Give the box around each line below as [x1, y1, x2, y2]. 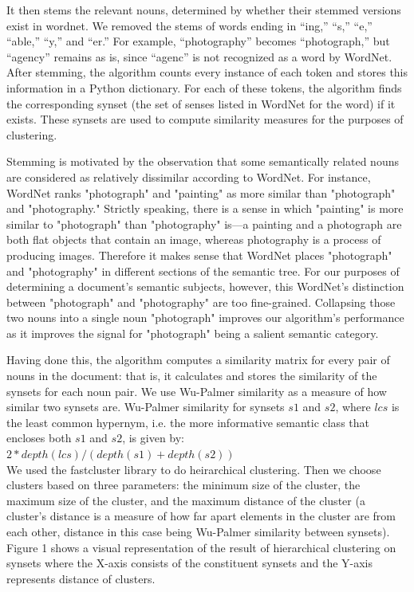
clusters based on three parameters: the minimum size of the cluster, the [6, 476, 361, 493]
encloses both [6, 429, 72, 446]
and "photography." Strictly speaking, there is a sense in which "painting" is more [6, 200, 404, 217]
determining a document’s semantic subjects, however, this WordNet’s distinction [6, 278, 404, 295]
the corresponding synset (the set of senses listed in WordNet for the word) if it [6, 95, 396, 112]
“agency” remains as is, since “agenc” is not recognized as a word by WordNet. [6, 48, 392, 65]
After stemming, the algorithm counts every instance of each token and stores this [6, 64, 408, 80]
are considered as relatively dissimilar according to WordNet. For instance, [6, 168, 371, 185]
